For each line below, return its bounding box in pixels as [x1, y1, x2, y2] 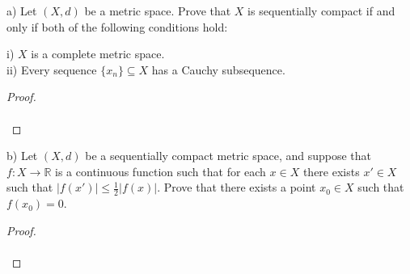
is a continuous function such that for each [55, 162, 266, 179]
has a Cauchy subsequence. [151, 61, 285, 78]
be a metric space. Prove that [84, 2, 231, 19]
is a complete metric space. [31, 45, 165, 62]
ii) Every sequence [6, 61, 97, 78]
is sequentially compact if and [247, 2, 395, 19]
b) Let [6, 147, 38, 164]
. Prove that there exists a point [157, 179, 316, 196]
